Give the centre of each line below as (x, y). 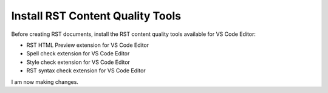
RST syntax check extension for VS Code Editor (86, 71)
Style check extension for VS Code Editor (78, 62)
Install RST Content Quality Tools (96, 16)
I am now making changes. (45, 81)
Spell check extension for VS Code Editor (78, 53)
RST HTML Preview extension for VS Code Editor (88, 45)
